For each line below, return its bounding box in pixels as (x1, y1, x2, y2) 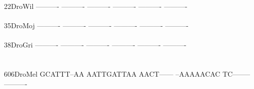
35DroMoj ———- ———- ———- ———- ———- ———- (4, 20, 189, 31)
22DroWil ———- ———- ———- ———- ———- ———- (4, 1, 188, 11)
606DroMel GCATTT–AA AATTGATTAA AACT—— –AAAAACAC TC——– (4, 69, 251, 79)
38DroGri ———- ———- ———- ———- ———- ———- (4, 40, 187, 50)
